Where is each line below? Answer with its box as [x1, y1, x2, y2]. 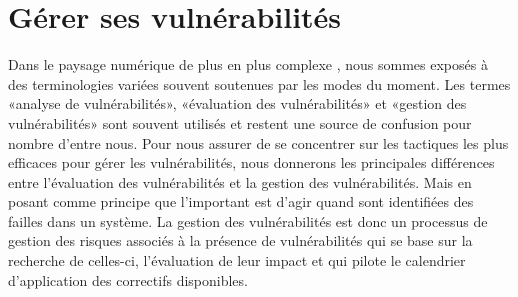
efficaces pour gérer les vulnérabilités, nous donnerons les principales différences [8, 152, 495, 173]
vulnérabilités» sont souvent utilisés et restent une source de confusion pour [8, 112, 472, 133]
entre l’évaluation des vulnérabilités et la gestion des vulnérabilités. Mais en [8, 171, 472, 192]
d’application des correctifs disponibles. [8, 269, 248, 290]
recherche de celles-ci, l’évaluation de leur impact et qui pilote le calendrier [8, 250, 466, 271]
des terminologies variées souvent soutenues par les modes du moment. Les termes [8, 73, 511, 94]
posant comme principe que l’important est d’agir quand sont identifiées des [8, 191, 474, 212]
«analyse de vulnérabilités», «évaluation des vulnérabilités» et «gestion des [8, 93, 467, 114]
